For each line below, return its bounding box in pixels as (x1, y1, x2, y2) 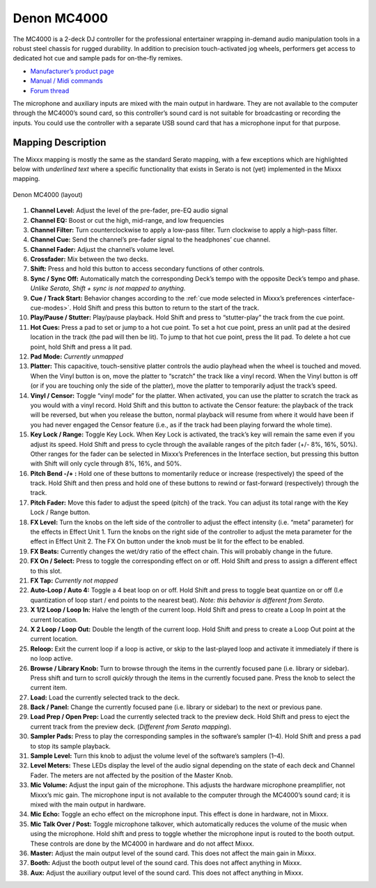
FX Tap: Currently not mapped (30, 576, 118, 585)
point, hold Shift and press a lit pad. (30, 342, 132, 351)
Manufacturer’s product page (30, 67, 115, 75)
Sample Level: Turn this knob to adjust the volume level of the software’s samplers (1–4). (30, 752, 285, 760)
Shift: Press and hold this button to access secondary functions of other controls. (30, 264, 265, 273)
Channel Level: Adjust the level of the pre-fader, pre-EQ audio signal (30, 206, 228, 215)
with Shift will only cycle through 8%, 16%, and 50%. (30, 459, 182, 468)
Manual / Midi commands (30, 77, 104, 85)
